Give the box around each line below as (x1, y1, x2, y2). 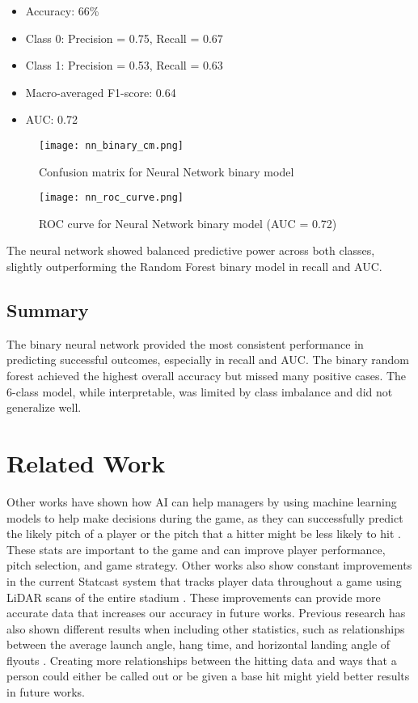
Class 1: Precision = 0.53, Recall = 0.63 (25, 57, 223, 74)
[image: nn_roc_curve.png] (39, 192, 184, 204)
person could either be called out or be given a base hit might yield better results (6, 667, 410, 684)
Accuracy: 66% (25, 2, 99, 19)
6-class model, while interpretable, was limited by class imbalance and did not (6, 383, 393, 400)
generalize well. (6, 399, 82, 416)
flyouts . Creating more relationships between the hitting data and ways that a (6, 651, 397, 668)
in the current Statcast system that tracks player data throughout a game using (6, 572, 402, 589)
